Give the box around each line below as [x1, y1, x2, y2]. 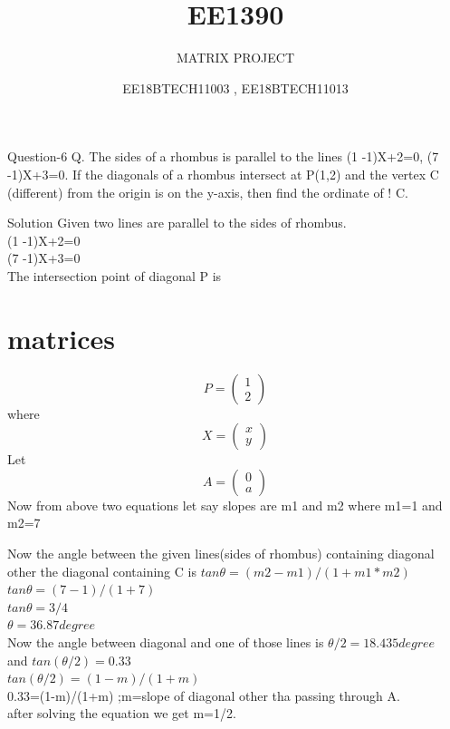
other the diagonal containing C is [7, 561, 196, 580]
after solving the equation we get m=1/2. [7, 704, 236, 723]
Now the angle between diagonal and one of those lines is [7, 632, 324, 651]
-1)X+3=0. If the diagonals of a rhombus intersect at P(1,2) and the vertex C [7, 164, 439, 183]
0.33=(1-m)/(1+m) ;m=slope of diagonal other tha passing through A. [7, 685, 400, 705]
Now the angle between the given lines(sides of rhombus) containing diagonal [7, 543, 435, 562]
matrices [7, 319, 115, 356]
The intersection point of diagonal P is [7, 266, 222, 285]
